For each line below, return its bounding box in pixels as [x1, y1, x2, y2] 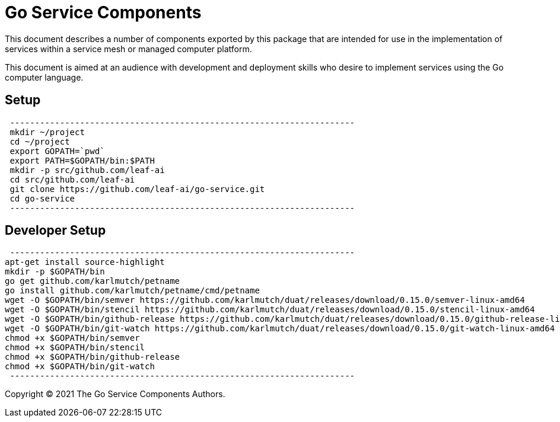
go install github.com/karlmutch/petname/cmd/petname [5, 286, 260, 296]
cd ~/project [9, 136, 70, 146]
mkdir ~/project [9, 127, 85, 137]
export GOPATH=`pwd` [9, 146, 105, 156]
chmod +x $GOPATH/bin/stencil [5, 343, 145, 353]
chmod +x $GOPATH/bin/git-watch [5, 362, 155, 372]
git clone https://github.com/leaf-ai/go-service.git [9, 184, 265, 194]
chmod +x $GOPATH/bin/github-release [5, 352, 180, 362]
